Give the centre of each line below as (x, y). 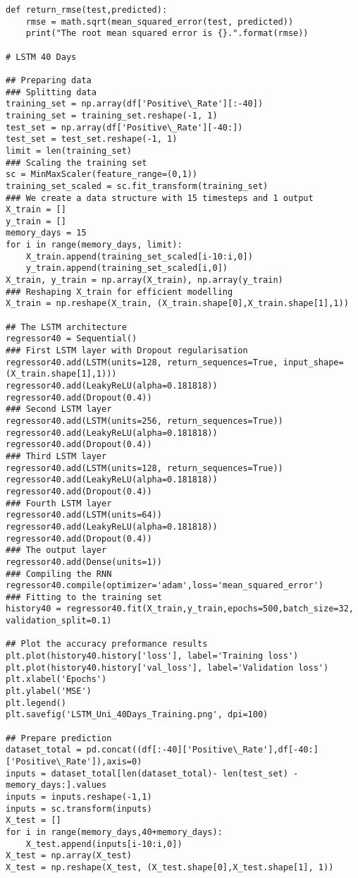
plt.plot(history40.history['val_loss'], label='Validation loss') (167, 667)
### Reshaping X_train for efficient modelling (119, 292)
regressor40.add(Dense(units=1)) (84, 562)
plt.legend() (36, 703)
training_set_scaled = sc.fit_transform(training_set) (137, 186)
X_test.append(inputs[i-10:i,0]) (104, 844)
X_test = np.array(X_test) (69, 856)
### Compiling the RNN (59, 574)
